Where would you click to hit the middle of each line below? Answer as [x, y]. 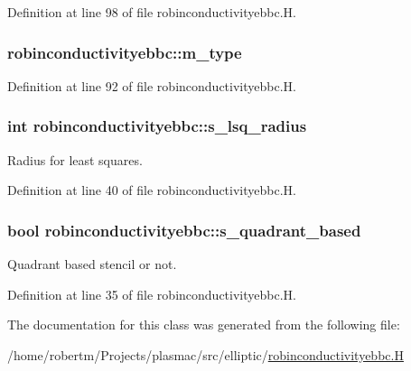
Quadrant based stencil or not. [92, 264]
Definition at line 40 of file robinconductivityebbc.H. [152, 190]
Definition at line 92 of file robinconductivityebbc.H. [152, 85]
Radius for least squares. [75, 159]
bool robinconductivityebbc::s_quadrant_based [184, 230]
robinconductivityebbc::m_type [125, 52]
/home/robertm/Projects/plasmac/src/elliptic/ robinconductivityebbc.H [205, 354]
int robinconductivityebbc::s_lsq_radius [157, 126]
